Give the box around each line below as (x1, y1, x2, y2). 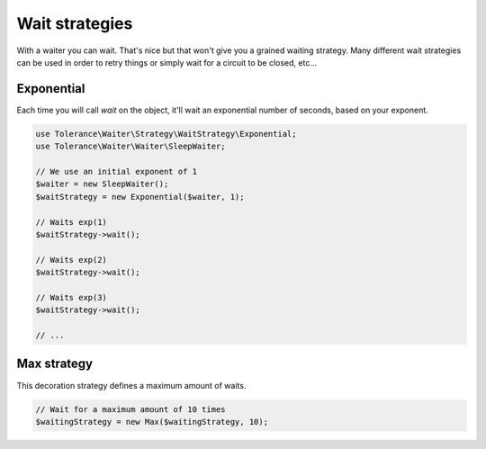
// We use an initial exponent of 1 (35, 166, 198, 176)
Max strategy (16, 356, 94, 372)
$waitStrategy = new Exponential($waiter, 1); (35, 192, 245, 202)
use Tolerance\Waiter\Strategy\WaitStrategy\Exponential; (35, 129, 297, 139)
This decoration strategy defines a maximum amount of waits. (16, 380, 247, 391)
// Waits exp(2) (35, 255, 108, 265)
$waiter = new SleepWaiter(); (35, 179, 169, 189)
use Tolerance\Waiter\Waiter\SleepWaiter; (35, 141, 226, 152)
